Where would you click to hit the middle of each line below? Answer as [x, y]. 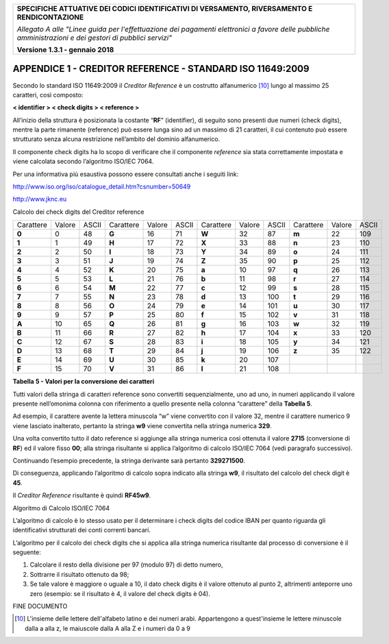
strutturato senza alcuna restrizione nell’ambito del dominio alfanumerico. [116, 139]
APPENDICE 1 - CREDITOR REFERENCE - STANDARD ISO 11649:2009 [161, 69]
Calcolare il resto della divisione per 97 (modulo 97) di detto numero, [126, 565]
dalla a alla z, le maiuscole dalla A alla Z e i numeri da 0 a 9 [108, 628]
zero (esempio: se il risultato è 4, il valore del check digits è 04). [120, 593]
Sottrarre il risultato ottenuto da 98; [79, 574]
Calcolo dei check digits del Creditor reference [78, 212]
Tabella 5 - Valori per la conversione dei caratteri [83, 382]
